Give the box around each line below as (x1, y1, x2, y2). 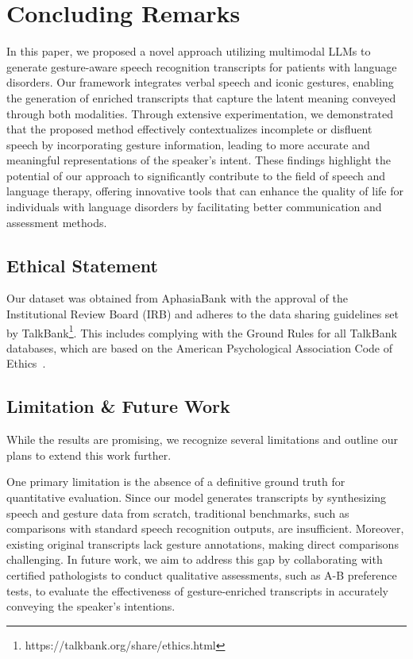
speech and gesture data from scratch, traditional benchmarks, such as (6, 504, 349, 521)
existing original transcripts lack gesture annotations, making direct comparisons (6, 535, 399, 552)
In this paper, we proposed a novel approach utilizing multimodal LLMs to (6, 43, 371, 60)
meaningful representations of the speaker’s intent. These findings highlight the (6, 152, 391, 168)
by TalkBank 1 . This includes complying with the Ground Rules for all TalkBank (6, 322, 397, 341)
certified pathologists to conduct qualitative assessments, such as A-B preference (6, 567, 397, 584)
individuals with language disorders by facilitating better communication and (6, 198, 382, 215)
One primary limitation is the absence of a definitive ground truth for (6, 473, 345, 490)
